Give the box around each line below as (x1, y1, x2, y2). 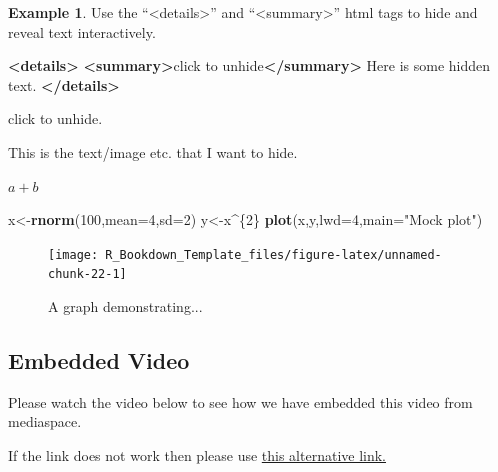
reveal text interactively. (8, 21, 156, 42)
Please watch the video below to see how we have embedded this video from (8, 391, 473, 412)
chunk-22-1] (48, 267, 127, 282)
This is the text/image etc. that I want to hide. (8, 141, 298, 162)
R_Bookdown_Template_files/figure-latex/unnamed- (105, 247, 442, 262)
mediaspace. (8, 411, 82, 432)
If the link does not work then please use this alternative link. (8, 445, 387, 466)
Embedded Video (8, 345, 190, 376)
